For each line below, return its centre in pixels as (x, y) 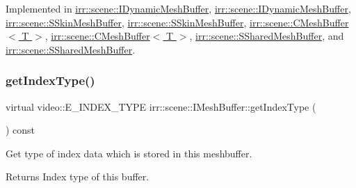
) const (21, 130)
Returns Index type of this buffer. (78, 177)
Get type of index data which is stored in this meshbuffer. (129, 153)
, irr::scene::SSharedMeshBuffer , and (267, 36)
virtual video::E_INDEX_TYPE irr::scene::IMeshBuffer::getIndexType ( (161, 106)
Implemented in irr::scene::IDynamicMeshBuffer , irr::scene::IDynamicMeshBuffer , (178, 8)
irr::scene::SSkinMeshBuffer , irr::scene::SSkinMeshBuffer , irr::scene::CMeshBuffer (177, 22)
